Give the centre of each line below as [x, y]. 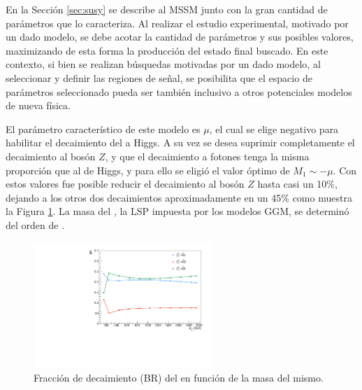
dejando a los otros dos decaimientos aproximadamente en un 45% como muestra [179, 197]
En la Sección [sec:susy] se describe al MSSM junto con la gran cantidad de [167, 9]
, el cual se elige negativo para [274, 128]
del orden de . [35, 224]
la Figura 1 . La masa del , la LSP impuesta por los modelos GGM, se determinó [178, 211]
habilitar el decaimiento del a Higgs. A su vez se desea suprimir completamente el [180, 142]
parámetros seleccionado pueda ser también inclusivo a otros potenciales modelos [179, 91]
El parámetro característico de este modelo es [103, 128]
